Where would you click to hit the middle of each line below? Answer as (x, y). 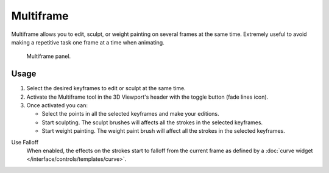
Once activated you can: (57, 105)
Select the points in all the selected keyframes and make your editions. (130, 114)
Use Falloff (25, 142)
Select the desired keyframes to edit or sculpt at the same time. (106, 88)
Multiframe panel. (49, 56)
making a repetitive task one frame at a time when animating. (88, 42)
